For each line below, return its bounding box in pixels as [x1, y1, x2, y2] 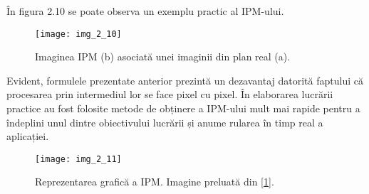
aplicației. [6, 129, 49, 144]
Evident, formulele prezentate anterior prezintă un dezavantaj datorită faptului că [6, 72, 363, 87]
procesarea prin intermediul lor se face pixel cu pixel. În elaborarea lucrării [6, 87, 333, 102]
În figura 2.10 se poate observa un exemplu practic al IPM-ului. [6, 4, 284, 18]
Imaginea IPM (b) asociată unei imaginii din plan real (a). [35, 49, 291, 64]
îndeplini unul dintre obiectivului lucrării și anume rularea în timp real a [6, 114, 323, 129]
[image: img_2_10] [35, 28, 122, 39]
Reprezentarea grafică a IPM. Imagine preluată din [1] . [35, 174, 274, 189]
